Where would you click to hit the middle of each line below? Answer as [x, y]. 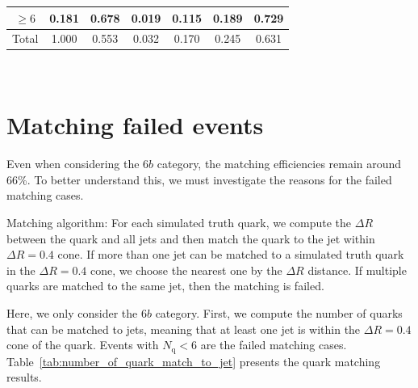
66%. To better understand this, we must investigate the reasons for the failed [199, 179]
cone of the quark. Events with [83, 345]
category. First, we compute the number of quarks [279, 312]
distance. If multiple [357, 270]
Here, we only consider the [72, 312]
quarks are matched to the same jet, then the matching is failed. [165, 286]
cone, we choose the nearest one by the [186, 270]
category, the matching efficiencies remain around [279, 164]
